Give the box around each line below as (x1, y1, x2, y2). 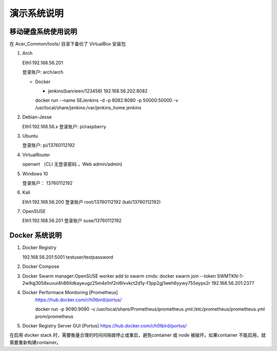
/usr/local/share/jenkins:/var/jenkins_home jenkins (35, 104, 142, 110)
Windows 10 (22, 170, 48, 177)
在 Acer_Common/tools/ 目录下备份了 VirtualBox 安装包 (9, 41, 126, 47)
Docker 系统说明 (9, 231, 62, 240)
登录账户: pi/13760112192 (22, 142, 75, 148)
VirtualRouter (22, 151, 51, 158)
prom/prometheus (35, 313, 74, 319)
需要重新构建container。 (9, 339, 62, 345)
